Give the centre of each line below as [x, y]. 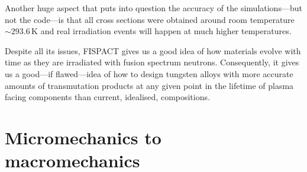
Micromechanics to [83, 137]
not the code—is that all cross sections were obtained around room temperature [150, 19]
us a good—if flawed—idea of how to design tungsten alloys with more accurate [149, 73]
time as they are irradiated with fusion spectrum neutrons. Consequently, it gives [152, 62]
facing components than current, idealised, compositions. [107, 97]
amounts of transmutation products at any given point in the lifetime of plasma [149, 85]
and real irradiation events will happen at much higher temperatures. [166, 31]
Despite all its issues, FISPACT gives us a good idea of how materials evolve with [153, 50]
